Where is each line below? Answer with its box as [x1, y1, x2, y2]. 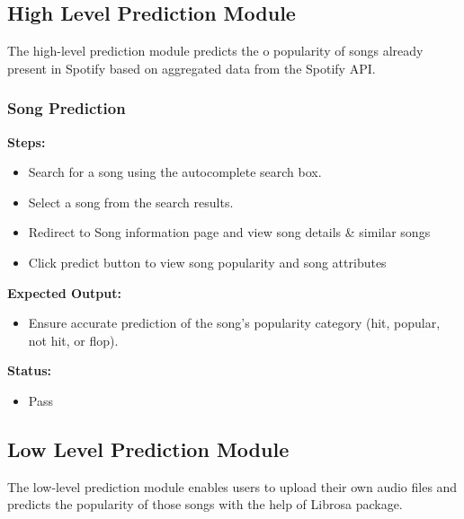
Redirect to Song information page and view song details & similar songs [28, 223, 431, 242]
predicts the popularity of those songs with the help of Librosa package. [7, 495, 403, 514]
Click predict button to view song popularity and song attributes [28, 252, 387, 271]
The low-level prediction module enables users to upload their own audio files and [7, 477, 458, 496]
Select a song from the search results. [28, 192, 234, 211]
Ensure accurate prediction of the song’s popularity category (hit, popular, [28, 313, 441, 332]
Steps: [7, 132, 46, 151]
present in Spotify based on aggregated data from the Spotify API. [7, 58, 376, 77]
